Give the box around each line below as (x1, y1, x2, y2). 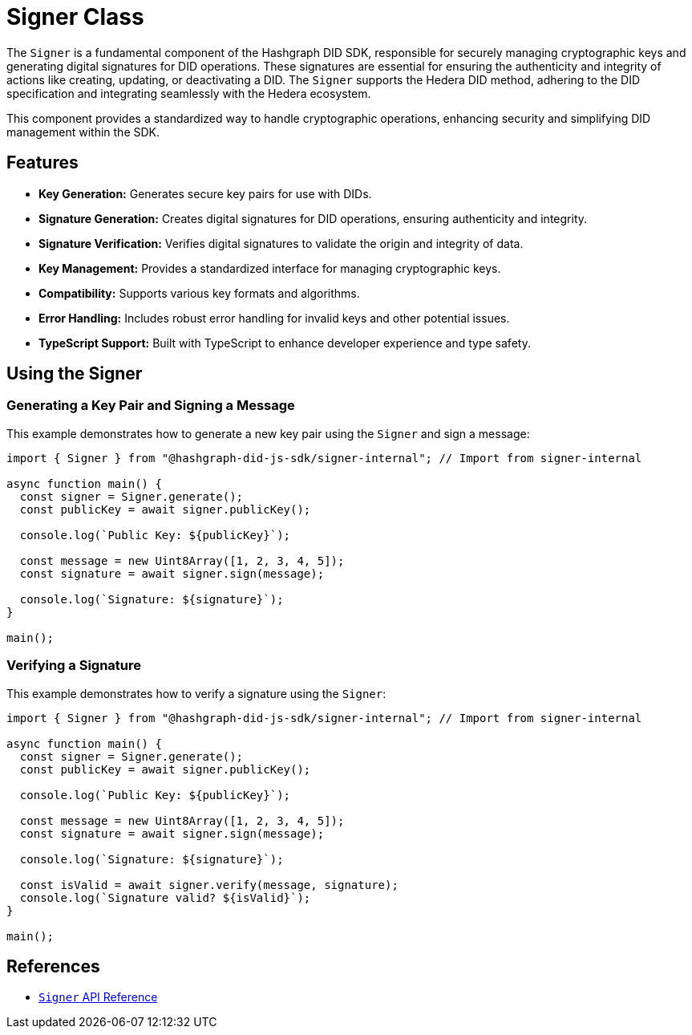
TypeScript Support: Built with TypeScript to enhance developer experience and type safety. (38, 335, 531, 350)
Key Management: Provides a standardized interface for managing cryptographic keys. (38, 261, 501, 275)
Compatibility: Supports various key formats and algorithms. (38, 286, 360, 300)
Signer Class (6, 3, 144, 30)
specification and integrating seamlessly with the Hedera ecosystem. (6, 86, 371, 100)
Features (6, 152, 79, 173)
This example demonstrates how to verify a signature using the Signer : (6, 686, 386, 700)
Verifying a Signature (6, 657, 142, 674)
